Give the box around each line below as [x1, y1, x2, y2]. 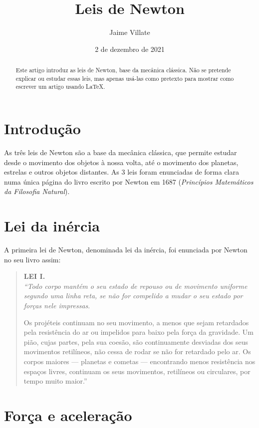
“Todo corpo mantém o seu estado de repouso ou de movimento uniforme [23, 280, 248, 291]
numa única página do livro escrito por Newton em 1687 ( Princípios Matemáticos [4, 176, 254, 187]
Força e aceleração [4, 405, 132, 426]
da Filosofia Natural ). [4, 186, 70, 197]
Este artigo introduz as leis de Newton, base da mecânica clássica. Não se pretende [15, 66, 231, 74]
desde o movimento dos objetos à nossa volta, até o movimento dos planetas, [4, 157, 239, 167]
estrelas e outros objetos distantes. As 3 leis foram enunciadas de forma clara [4, 167, 240, 177]
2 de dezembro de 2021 [95, 43, 165, 54]
